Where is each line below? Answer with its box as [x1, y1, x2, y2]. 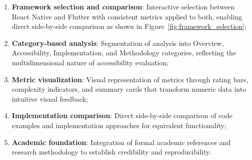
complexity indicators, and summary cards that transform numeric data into [11, 84, 246, 94]
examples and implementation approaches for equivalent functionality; [11, 120, 226, 130]
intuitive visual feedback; [11, 93, 88, 104]
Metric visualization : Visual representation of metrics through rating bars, [11, 74, 248, 84]
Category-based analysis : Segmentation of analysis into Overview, [11, 37, 224, 48]
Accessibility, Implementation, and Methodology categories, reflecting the [11, 47, 236, 58]
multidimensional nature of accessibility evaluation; [11, 57, 169, 67]
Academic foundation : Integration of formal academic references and [11, 137, 230, 147]
